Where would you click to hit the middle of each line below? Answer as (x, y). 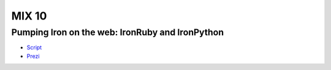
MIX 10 (29, 16)
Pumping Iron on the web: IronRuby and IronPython (117, 32)
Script (34, 47)
